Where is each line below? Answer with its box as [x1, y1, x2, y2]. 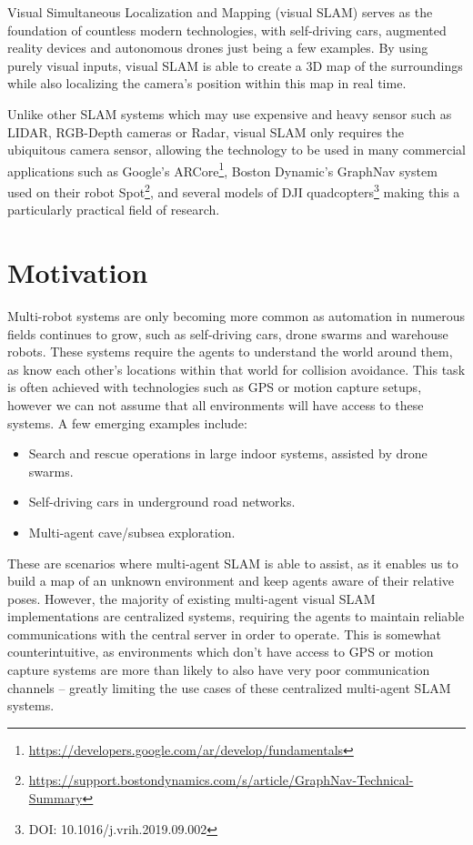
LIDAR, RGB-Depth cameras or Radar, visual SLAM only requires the [7, 122, 405, 141]
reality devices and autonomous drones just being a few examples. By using [7, 38, 428, 57]
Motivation [7, 254, 148, 291]
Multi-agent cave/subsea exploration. [28, 522, 236, 541]
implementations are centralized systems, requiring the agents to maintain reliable [7, 607, 465, 626]
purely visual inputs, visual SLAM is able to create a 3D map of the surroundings [7, 55, 463, 75]
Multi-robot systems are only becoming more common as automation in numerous [7, 306, 465, 325]
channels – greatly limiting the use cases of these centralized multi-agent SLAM [7, 678, 451, 697]
